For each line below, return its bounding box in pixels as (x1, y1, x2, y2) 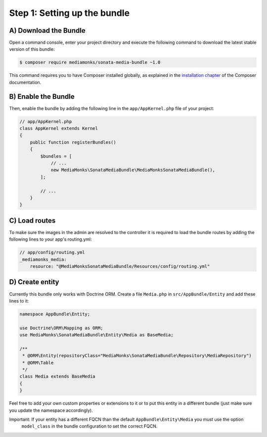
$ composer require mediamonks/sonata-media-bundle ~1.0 (19, 60, 161, 65)
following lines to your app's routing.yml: (9, 236, 92, 243)
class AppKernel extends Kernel (19, 125, 98, 131)
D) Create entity (9, 278, 59, 286)
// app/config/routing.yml (19, 250, 85, 255)
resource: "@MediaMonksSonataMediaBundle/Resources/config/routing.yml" (30, 263, 210, 269)
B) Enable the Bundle (9, 92, 75, 101)
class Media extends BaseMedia (19, 374, 96, 379)
